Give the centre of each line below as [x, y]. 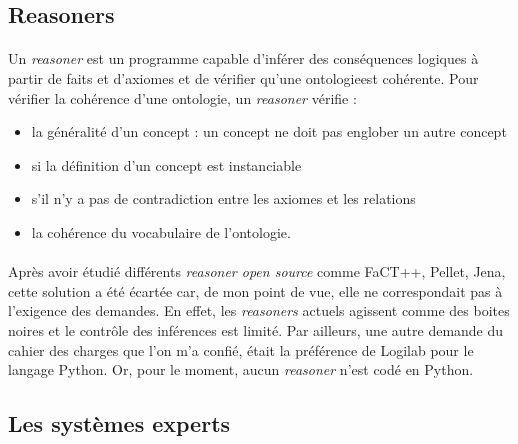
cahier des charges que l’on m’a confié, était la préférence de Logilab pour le [241, 349]
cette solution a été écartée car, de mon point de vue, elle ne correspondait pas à [255, 290]
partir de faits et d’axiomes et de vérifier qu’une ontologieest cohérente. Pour [243, 77]
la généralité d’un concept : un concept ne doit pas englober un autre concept [269, 131]
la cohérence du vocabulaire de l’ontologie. [161, 231]
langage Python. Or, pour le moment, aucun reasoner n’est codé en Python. [241, 369]
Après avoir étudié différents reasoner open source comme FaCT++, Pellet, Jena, [257, 271]
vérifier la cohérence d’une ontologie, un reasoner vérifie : [182, 97]
